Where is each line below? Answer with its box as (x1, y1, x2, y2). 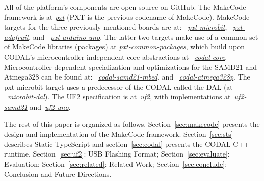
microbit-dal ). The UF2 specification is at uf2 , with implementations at (8, 91, 231, 102)
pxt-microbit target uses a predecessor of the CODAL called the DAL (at (4, 81, 233, 92)
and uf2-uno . (30, 101, 71, 112)
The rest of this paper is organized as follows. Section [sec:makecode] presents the (4, 118, 260, 129)
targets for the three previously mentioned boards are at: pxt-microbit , (4, 21, 227, 32)
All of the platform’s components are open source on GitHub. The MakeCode (4, 2, 246, 12)
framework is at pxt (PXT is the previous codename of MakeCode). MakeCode (4, 11, 250, 22)
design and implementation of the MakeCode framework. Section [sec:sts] (4, 128, 233, 139)
